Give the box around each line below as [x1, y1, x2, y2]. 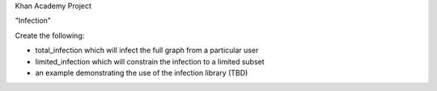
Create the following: [15, 31, 85, 40]
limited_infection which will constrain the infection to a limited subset [35, 56, 265, 66]
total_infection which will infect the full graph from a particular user [35, 45, 259, 56]
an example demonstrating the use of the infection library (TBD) [35, 68, 248, 77]
